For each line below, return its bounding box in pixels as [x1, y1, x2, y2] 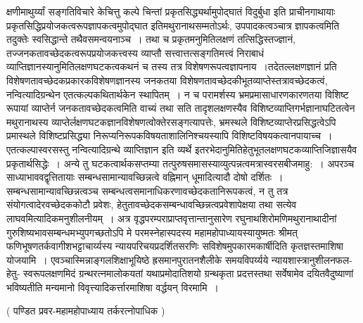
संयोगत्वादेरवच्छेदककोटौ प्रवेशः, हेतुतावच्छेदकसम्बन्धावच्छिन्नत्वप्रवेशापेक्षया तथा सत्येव [6, 197, 297, 212]
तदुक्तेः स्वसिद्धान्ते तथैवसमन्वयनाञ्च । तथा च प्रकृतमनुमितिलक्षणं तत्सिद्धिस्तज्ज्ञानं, [6, 32, 296, 46]
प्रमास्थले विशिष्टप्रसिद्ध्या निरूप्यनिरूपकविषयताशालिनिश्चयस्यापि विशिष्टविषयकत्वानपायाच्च [6, 128, 321, 143]
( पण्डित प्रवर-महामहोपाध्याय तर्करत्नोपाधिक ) [6, 303, 165, 318]
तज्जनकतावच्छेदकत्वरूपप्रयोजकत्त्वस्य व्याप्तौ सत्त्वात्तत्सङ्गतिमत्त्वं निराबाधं [6, 45, 265, 60]
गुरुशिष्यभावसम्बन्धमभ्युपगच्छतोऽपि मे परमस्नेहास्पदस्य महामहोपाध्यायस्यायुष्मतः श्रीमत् [6, 224, 298, 239]
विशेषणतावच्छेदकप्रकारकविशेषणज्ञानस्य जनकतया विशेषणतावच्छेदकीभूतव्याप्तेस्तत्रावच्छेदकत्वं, [6, 72, 328, 87]
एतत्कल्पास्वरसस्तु [6, 141, 69, 156]
